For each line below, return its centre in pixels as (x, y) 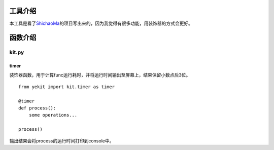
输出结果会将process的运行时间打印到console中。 (62, 141)
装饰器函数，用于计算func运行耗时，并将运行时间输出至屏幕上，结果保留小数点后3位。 (100, 75)
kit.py (17, 52)
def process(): (37, 108)
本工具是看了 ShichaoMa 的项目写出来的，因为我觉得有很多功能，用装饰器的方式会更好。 (101, 23)
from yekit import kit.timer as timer (67, 87)
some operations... (53, 115)
